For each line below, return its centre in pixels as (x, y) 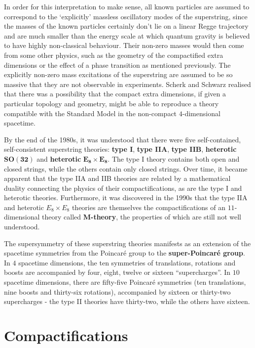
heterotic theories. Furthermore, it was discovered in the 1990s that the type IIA (126, 197)
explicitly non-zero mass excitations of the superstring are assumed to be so (118, 74)
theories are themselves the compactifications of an (148, 207)
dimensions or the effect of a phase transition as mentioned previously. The (117, 65)
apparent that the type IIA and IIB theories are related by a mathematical (117, 178)
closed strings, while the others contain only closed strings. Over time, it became (126, 168)
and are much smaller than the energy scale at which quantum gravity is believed (127, 35)
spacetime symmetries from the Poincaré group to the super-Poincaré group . (125, 253)
